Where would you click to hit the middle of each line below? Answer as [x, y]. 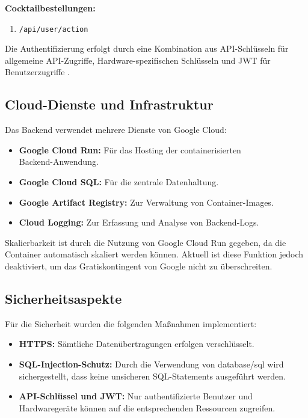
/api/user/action [54, 29]
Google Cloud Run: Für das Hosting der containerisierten [130, 149]
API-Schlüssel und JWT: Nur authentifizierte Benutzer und [136, 396]
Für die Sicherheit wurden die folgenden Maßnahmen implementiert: [131, 323]
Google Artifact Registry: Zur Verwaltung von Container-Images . [146, 202]
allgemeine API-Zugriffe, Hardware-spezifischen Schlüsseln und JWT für [138, 60]
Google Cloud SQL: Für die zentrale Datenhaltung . [119, 182]
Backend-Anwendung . [59, 161]
